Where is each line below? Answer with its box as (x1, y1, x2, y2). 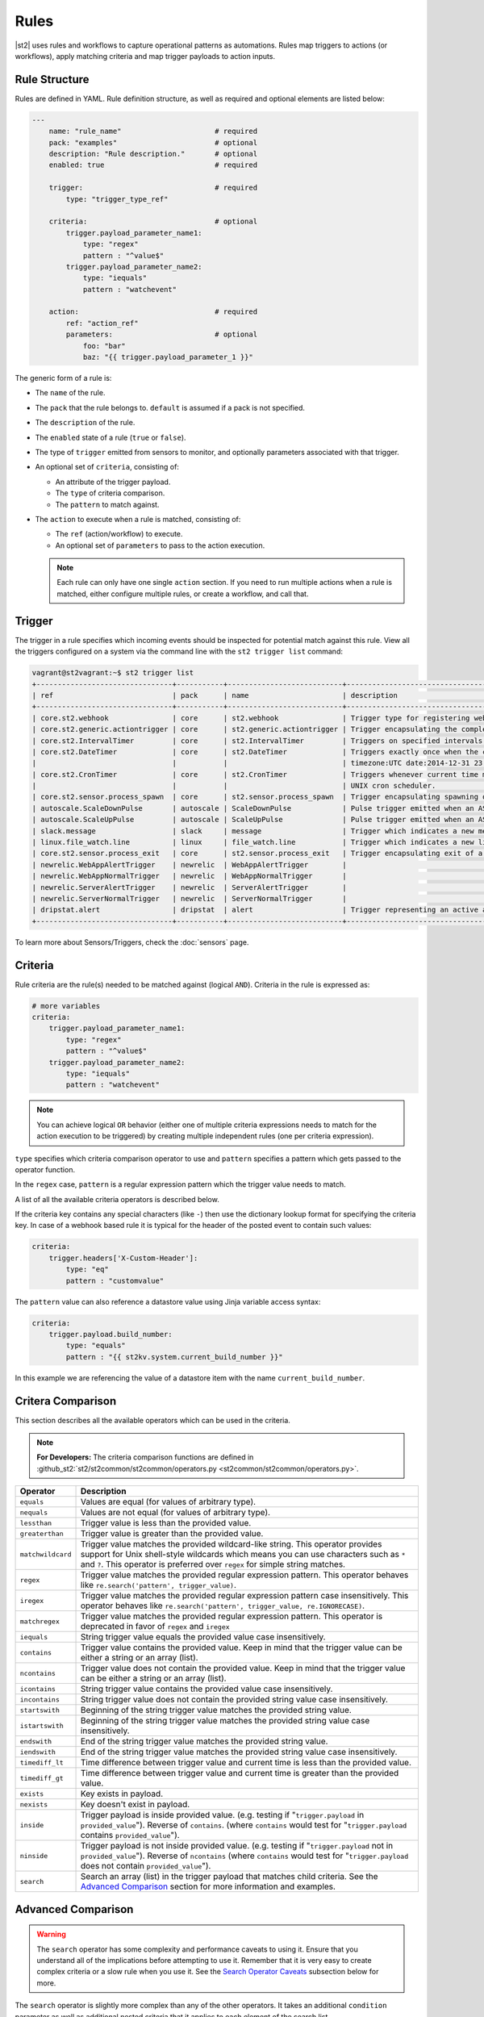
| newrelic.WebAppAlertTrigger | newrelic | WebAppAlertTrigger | (31, 860, 347, 869)
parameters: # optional (65, 330, 258, 339)
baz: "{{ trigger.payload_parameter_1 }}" (82, 353, 253, 362)
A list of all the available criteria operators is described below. (15, 1194, 219, 1204)
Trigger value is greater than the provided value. (80, 1528, 264, 1539)
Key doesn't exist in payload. (80, 1799, 190, 1810)
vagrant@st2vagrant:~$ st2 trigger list (31, 668, 194, 678)
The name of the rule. (35, 388, 106, 398)
